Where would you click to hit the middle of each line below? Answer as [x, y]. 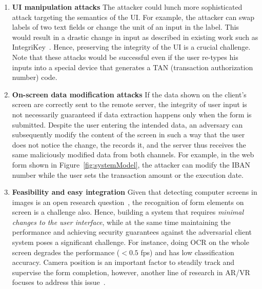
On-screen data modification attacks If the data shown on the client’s [129, 94]
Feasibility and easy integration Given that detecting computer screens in [135, 192]
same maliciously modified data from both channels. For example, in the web [133, 154]
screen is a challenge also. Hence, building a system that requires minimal [128, 212]
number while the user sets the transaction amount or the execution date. [128, 174]
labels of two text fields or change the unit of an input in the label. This [125, 27]
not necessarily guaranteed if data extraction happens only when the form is [132, 114]
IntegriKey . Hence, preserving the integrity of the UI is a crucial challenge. [131, 47]
